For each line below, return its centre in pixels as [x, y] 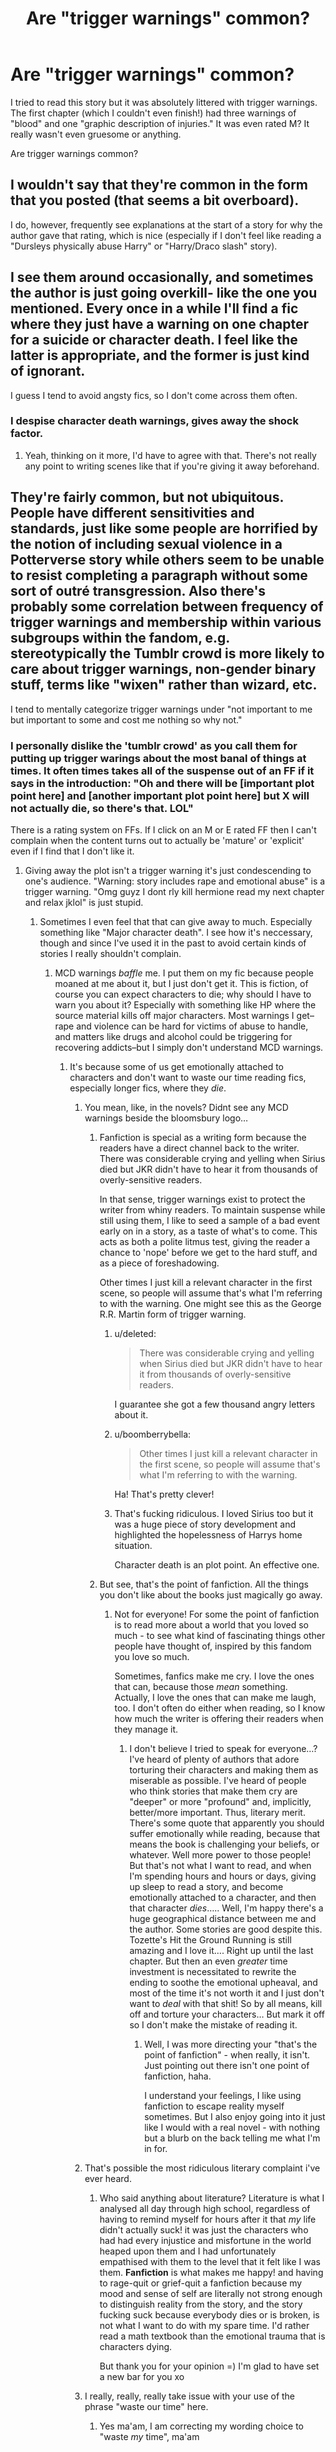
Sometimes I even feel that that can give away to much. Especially [176, 921]
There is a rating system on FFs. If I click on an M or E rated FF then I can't [163, 829]
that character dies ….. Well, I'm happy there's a [226, 1908]
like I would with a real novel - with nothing [232, 2127]
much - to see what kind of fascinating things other [220, 1635]
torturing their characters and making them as [224, 1769]
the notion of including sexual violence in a [146, 544]
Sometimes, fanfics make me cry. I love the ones [214, 1676]
